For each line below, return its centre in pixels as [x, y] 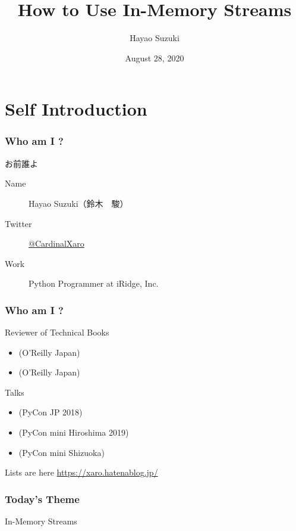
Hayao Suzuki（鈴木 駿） [78, 203]
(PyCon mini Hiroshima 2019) [74, 432]
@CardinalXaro [56, 243]
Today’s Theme [42, 499]
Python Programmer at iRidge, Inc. [94, 283]
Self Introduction [76, 109]
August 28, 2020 [155, 58]
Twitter [18, 223]
